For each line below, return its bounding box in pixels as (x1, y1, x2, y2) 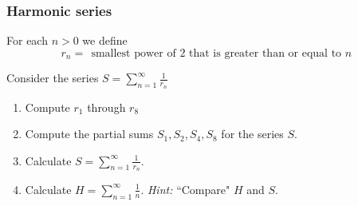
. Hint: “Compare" (140, 180, 230, 197)
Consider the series (6, 69, 99, 86)
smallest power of (91, 47, 176, 59)
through (87, 98, 126, 115)
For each (6, 32, 48, 49)
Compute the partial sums (25, 125, 154, 142)
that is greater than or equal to (189, 47, 342, 59)
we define (82, 32, 128, 49)
